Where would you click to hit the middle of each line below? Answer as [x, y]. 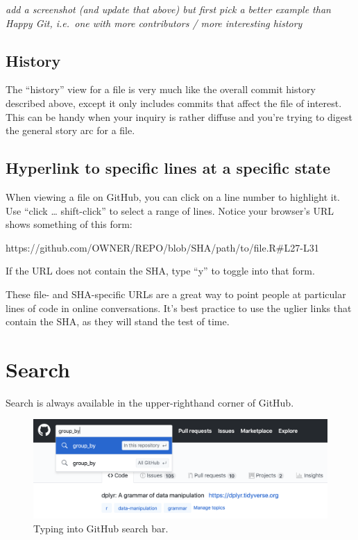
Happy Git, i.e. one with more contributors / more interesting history [154, 23]
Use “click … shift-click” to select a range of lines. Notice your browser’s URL [170, 210]
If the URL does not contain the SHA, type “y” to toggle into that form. [160, 271]
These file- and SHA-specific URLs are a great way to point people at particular [176, 294]
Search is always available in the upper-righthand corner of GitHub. [150, 402]
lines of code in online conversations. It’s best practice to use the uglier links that [179, 308]
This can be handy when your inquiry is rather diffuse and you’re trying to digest [179, 116]
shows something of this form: [69, 224]
